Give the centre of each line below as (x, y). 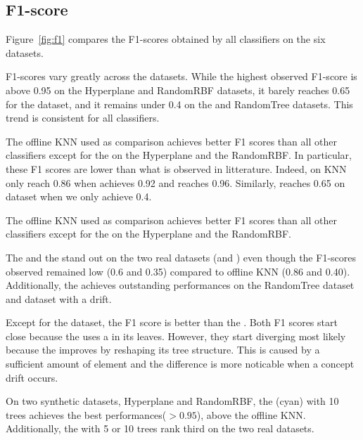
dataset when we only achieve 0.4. (79, 196)
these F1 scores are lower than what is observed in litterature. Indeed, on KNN (176, 168)
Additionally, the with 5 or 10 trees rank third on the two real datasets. (160, 428)
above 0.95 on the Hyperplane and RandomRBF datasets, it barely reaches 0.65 (178, 90)
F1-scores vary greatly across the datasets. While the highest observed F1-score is (181, 76)
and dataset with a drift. (59, 298)
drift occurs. (32, 377)
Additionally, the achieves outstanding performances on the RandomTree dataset (180, 285)
